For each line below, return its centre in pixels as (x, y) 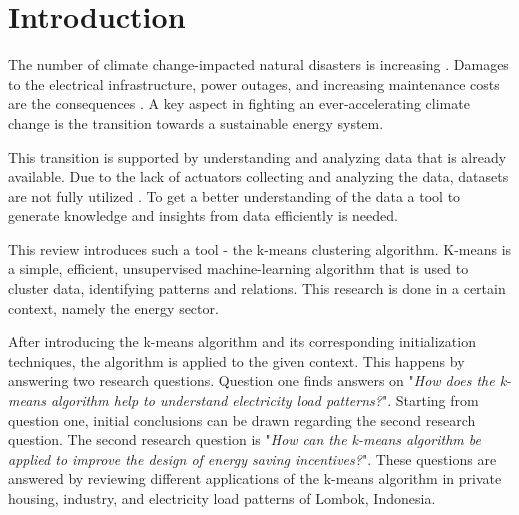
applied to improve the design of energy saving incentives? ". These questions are (252, 458)
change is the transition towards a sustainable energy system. (196, 122)
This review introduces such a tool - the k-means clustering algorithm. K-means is (260, 248)
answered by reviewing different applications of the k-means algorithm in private (255, 478)
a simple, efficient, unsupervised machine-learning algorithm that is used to (238, 268)
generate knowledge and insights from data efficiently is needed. (203, 215)
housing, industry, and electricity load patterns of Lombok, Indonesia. (222, 498)
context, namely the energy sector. (113, 307)
